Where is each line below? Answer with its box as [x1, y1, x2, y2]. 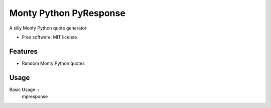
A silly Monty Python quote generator [9, 25, 87, 31]
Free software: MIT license [22, 34, 77, 40]
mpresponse [22, 93, 48, 99]
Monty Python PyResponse [9, 7, 125, 18]
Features [9, 47, 38, 55]
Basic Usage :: [9, 86, 40, 92]
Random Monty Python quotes [22, 60, 85, 66]
